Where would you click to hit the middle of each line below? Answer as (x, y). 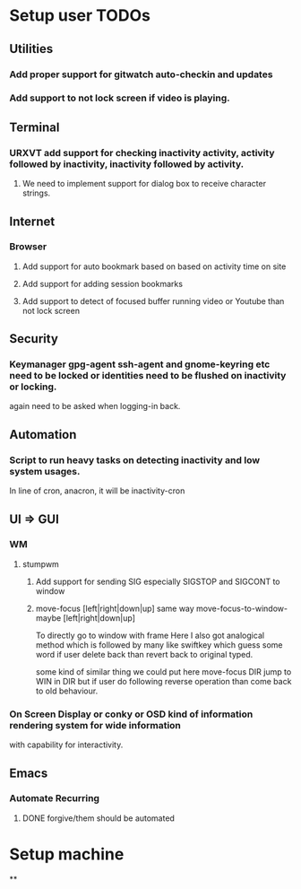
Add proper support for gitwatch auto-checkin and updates (141, 74)
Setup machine (67, 854)
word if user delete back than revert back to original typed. (144, 654)
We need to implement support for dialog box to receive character (144, 184)
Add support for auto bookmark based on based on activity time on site (154, 266)
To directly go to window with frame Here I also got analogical (150, 635)
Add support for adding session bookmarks (103, 283)
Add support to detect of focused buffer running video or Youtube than (153, 301)
